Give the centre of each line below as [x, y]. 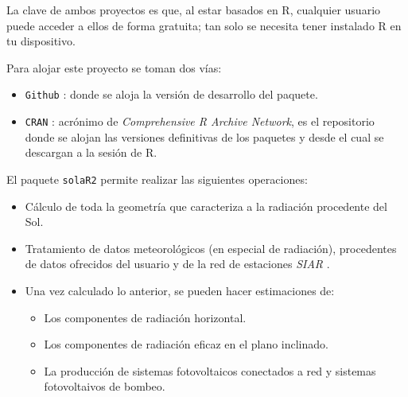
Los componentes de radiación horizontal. [145, 317]
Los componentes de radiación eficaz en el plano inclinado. [186, 344]
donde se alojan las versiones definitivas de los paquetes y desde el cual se [204, 136]
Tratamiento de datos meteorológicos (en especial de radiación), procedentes [211, 248]
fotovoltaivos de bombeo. [105, 386]
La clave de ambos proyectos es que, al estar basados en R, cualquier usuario [194, 10]
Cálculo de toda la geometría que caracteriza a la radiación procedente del [206, 206]
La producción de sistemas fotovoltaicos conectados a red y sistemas [210, 370]
